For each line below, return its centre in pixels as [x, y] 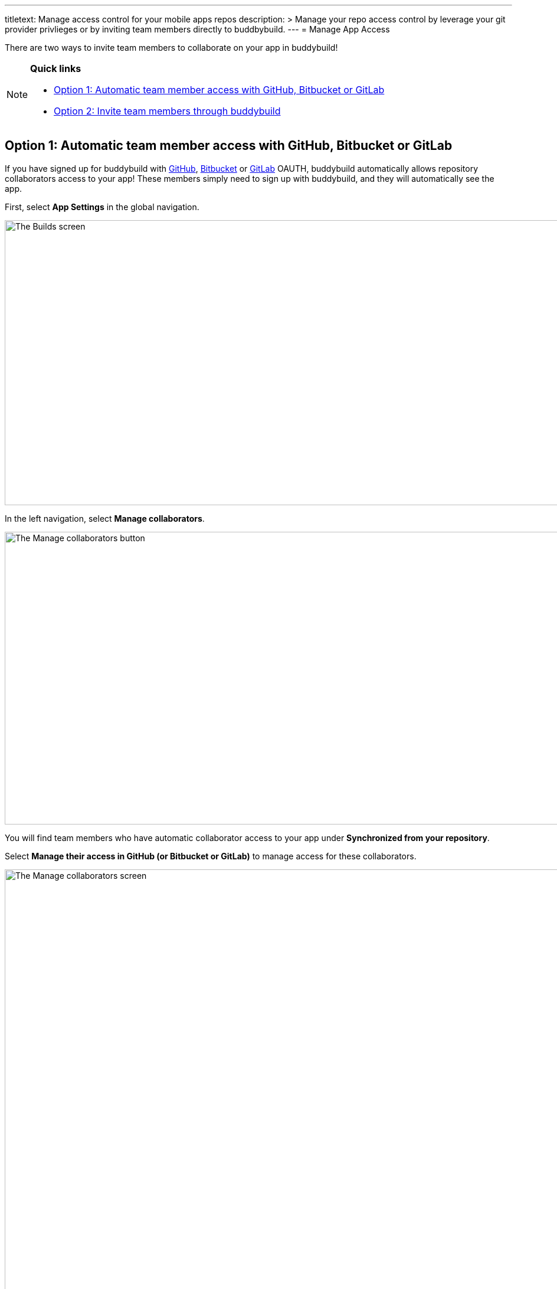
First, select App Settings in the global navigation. [102, 207]
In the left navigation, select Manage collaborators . [105, 518]
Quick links [56, 68]
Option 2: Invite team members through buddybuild [167, 111]
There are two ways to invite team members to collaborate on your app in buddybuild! [171, 48]
